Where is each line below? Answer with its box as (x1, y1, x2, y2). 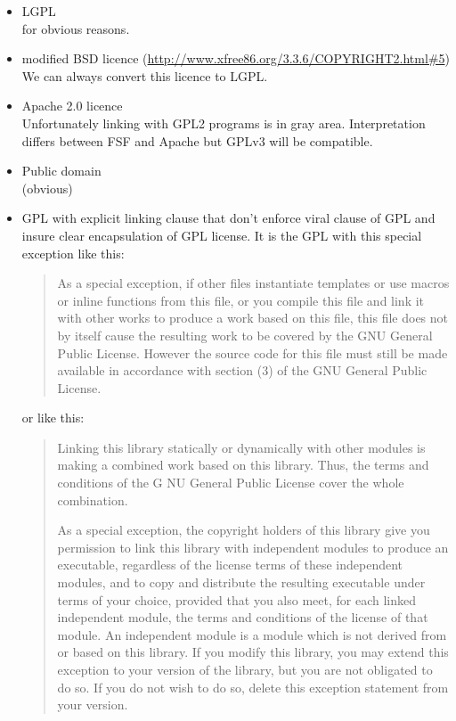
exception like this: (21, 243, 125, 262)
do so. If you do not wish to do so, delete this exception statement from (57, 677, 449, 696)
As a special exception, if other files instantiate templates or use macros (57, 274, 450, 292)
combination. (57, 490, 128, 509)
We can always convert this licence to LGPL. (21, 66, 268, 85)
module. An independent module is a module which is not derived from (57, 625, 447, 643)
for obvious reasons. (21, 19, 130, 37)
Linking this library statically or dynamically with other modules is (57, 438, 426, 456)
